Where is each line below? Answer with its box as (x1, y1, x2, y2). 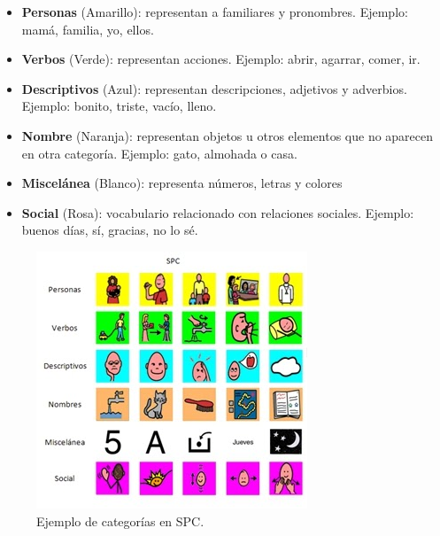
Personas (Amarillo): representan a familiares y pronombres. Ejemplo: (21, 3, 408, 20)
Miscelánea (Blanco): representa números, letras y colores (21, 174, 343, 192)
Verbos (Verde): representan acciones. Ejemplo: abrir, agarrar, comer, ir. (21, 50, 421, 68)
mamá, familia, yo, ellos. (21, 19, 154, 38)
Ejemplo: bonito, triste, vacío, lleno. (21, 97, 217, 115)
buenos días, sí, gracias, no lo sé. (21, 221, 198, 239)
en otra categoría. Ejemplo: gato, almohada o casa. (21, 144, 297, 162)
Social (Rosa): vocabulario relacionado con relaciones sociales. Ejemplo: (21, 203, 414, 221)
